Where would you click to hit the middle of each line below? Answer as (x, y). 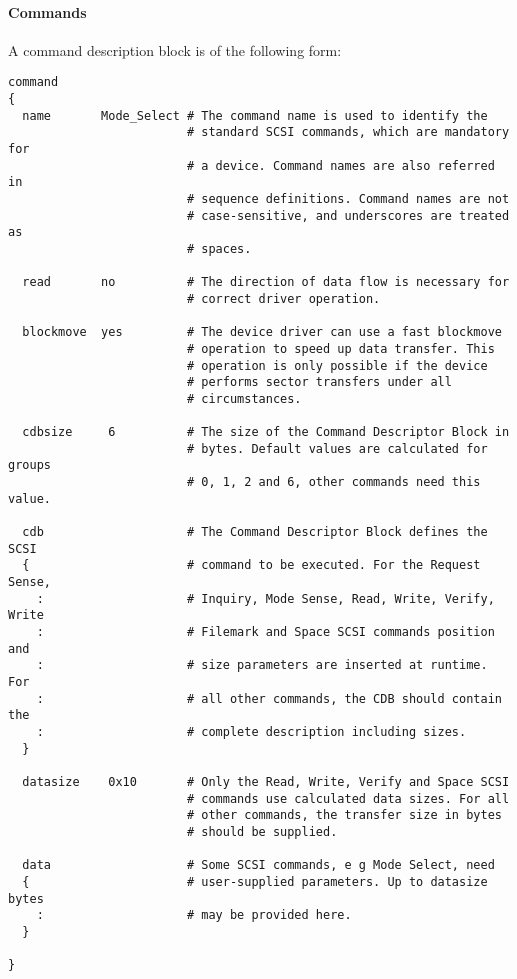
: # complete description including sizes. (251, 731)
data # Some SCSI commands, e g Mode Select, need (258, 865)
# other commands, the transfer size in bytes (344, 815)
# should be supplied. (262, 831)
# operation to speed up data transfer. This (340, 348)
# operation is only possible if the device (337, 365)
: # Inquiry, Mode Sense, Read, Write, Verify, (265, 598)
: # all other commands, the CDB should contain (269, 698)
